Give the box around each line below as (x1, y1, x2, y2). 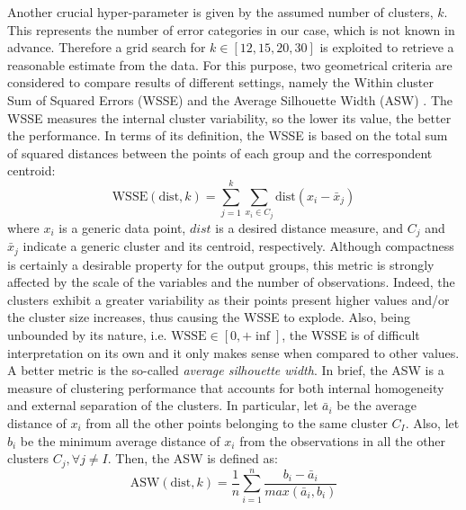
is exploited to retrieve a (319, 38, 454, 57)
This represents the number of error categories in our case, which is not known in (7, 20, 455, 39)
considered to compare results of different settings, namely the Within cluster (7, 73, 434, 92)
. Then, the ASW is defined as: (107, 449, 278, 468)
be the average (336, 396, 417, 415)
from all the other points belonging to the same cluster (85, 413, 388, 432)
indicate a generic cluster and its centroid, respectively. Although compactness (22, 237, 454, 255)
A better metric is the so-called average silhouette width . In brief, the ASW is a (7, 361, 444, 380)
